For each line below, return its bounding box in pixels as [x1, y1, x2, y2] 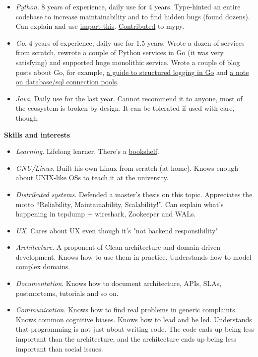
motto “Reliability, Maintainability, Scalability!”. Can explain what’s [15, 199, 224, 209]
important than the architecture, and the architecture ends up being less [15, 334, 236, 344]
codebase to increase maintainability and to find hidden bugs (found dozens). [15, 11, 250, 21]
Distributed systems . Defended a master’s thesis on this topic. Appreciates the [15, 189, 253, 199]
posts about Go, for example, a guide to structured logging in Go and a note [15, 67, 249, 77]
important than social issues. [15, 343, 103, 354]
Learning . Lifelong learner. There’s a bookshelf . [15, 146, 159, 156]
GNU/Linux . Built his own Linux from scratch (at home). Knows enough [15, 162, 238, 173]
